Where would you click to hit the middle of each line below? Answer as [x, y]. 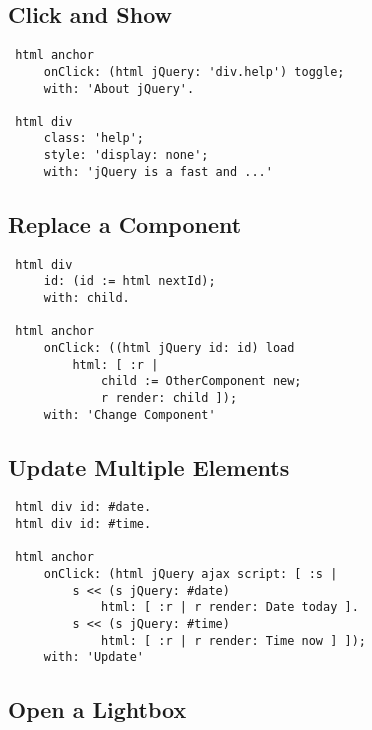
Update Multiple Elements [149, 466]
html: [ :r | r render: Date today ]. [230, 607]
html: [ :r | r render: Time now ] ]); [233, 640]
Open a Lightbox [97, 709]
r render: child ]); [169, 397]
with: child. [86, 297]
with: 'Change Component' [129, 414]
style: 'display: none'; [126, 155]
